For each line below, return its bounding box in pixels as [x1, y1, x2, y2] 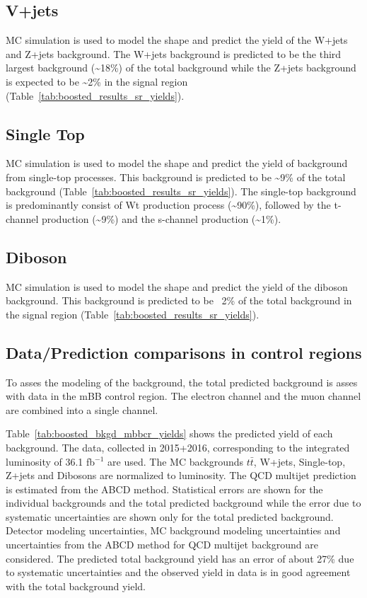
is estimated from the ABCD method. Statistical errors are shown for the [6, 481, 323, 496]
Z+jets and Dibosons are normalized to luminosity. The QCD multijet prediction [6, 468, 356, 483]
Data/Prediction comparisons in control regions [6, 341, 362, 363]
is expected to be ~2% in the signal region [6, 74, 188, 88]
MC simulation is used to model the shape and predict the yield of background [6, 156, 348, 171]
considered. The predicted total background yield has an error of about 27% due [6, 551, 354, 565]
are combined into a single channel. [6, 402, 158, 417]
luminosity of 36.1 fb [6, 454, 95, 468]
